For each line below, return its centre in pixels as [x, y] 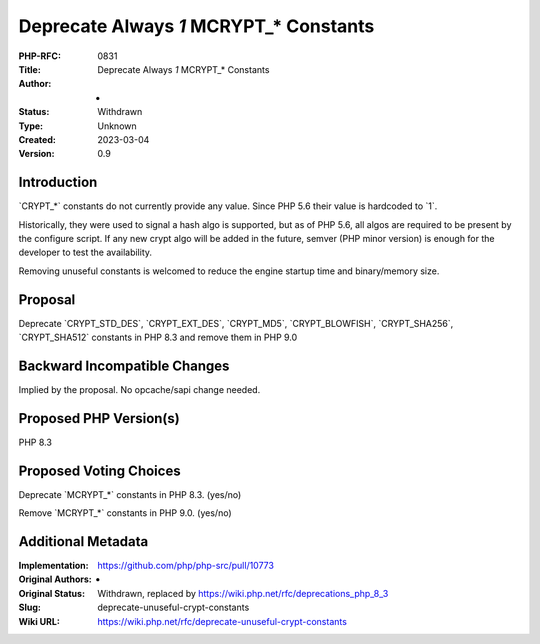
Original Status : [51, 593]
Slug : [30, 607]
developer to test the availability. [85, 252]
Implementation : [53, 566]
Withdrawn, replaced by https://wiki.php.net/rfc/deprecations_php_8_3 [243, 593]
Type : [31, 126]
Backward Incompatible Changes [124, 365]
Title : [30, 69]
